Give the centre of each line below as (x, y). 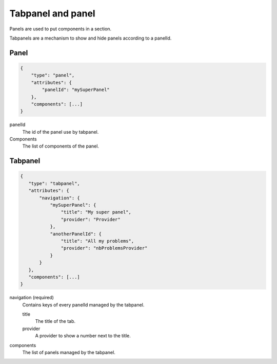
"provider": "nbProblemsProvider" (104, 248)
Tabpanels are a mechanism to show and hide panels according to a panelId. (91, 38)
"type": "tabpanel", (54, 183)
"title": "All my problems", (97, 241)
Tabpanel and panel (52, 13)
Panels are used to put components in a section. (61, 29)
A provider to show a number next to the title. (83, 336)
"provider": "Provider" (91, 219)
